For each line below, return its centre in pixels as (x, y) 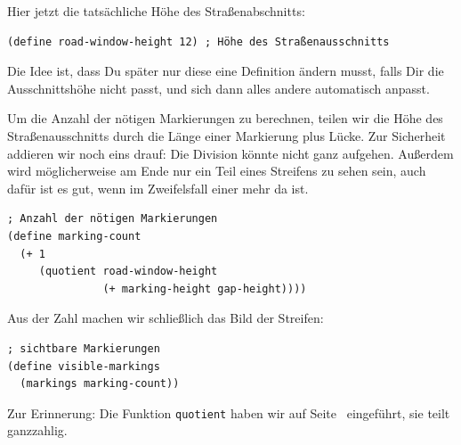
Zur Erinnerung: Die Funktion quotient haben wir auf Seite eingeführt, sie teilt (229, 412)
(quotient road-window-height (128, 272)
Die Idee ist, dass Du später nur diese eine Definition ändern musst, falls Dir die (226, 71)
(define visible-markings (84, 366)
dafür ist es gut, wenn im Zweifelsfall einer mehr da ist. (158, 188)
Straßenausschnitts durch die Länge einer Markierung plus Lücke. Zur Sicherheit (226, 135)
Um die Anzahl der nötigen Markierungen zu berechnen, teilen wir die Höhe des (225, 118)
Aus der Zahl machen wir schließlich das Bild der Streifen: (166, 318)
